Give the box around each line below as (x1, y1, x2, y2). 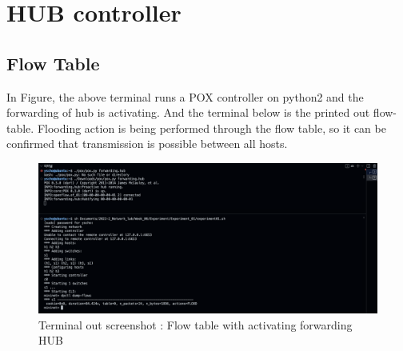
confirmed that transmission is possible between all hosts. (6, 135, 288, 152)
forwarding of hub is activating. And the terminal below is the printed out (6, 104, 370, 121)
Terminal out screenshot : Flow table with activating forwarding (38, 316, 353, 333)
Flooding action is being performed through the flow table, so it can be (37, 119, 386, 136)
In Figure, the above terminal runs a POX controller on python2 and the (6, 88, 364, 105)
